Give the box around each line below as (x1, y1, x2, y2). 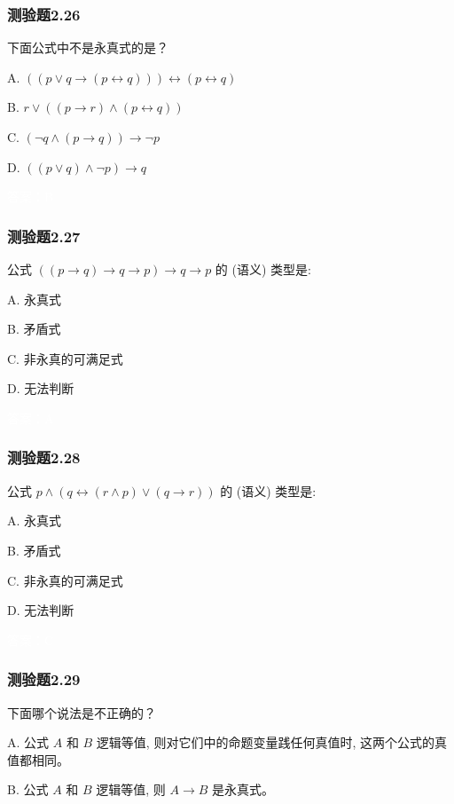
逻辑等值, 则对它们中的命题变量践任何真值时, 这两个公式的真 (96, 733, 447, 752)
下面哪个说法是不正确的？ (7, 703, 156, 721)
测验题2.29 (7, 668, 81, 690)
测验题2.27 (7, 225, 81, 247)
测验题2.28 (7, 446, 81, 469)
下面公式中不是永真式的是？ (7, 38, 168, 57)
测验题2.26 (7, 3, 81, 25)
